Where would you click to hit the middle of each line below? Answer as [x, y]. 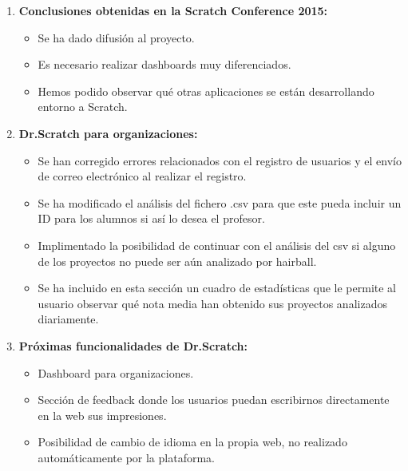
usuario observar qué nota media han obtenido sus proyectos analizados [212, 303]
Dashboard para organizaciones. [116, 372]
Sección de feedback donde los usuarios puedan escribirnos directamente [214, 400]
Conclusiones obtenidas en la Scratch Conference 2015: [173, 10]
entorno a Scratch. [83, 107]
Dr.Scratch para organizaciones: [108, 133]
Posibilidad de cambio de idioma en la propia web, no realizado [192, 442]
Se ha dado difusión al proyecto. [116, 37]
